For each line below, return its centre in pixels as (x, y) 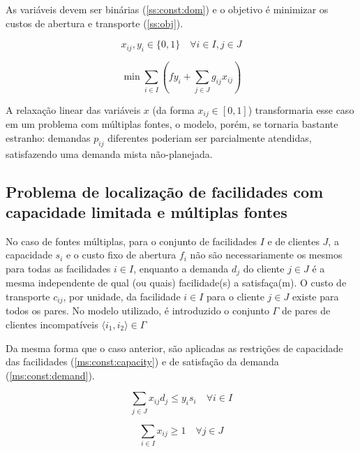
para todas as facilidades (58, 268)
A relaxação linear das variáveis (73, 109)
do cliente (264, 268)
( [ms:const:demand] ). (50, 375)
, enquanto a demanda (181, 268)
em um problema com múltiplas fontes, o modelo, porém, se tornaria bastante (172, 124)
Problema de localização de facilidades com (165, 191)
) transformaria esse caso (301, 109)
